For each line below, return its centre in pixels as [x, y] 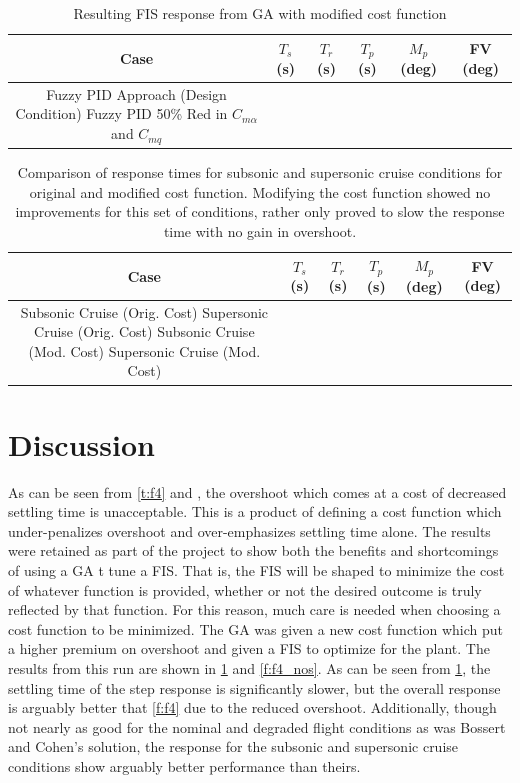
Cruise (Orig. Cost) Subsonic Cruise [144, 331]
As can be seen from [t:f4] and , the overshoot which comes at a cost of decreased [257, 491]
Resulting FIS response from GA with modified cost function [260, 13]
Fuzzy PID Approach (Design [136, 93]
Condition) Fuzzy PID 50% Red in [121, 113]
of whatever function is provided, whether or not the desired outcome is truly [245, 589]
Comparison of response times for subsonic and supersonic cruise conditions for [260, 172]
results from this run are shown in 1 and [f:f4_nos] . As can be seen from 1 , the [249, 668]
